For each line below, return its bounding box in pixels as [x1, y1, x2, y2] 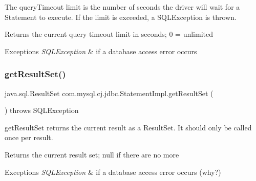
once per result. [5, 132, 53, 143]
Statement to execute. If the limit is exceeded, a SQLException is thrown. [5, 11, 237, 22]
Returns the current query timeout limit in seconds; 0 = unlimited [5, 29, 213, 39]
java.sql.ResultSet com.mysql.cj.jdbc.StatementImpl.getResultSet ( [5, 87, 214, 98]
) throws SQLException [5, 105, 79, 116]
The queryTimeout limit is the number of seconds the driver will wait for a [5, 2, 240, 12]
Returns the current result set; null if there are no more [5, 149, 179, 160]
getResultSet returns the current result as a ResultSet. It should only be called [5, 122, 252, 132]
